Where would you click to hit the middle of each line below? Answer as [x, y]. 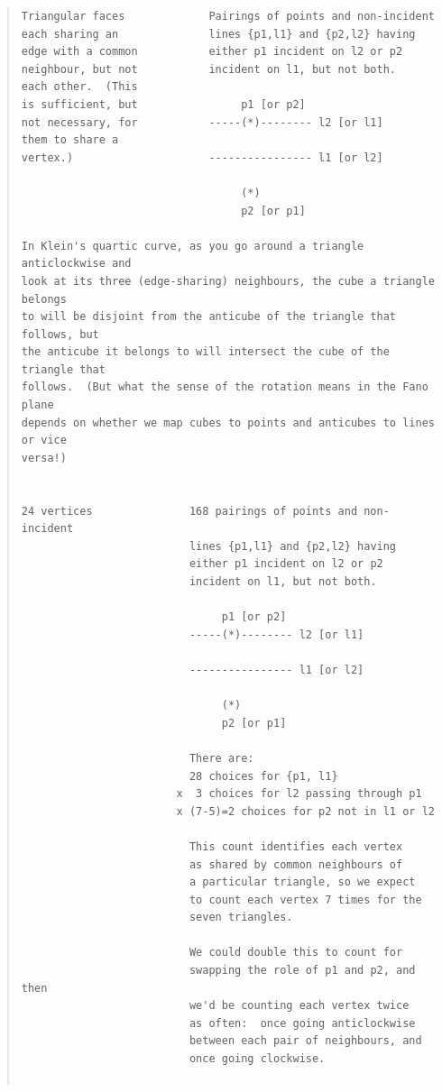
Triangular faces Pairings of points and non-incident [228, 16]
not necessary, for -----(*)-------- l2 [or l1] [202, 122]
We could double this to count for [296, 953]
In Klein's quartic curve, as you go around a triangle [193, 246]
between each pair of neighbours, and [305, 1041]
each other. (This [79, 87]
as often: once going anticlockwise [302, 1023]
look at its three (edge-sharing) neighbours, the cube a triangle [228, 281]
